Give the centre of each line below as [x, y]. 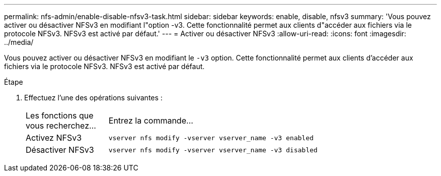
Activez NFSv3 [54, 138]
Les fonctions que [60, 115]
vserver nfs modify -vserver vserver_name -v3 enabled [211, 138]
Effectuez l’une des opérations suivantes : [93, 98]
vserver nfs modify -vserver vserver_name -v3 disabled [213, 150]
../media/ [19, 42]
